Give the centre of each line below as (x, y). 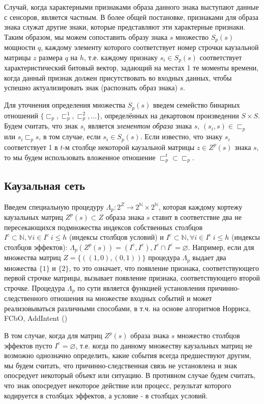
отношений (21, 115)
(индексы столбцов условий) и (116, 237)
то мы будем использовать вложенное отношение (80, 157)
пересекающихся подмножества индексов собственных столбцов (104, 227)
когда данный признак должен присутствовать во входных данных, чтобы (118, 77)
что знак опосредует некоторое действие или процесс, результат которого (118, 385)
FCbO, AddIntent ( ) (36, 318)
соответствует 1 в (31, 147)
